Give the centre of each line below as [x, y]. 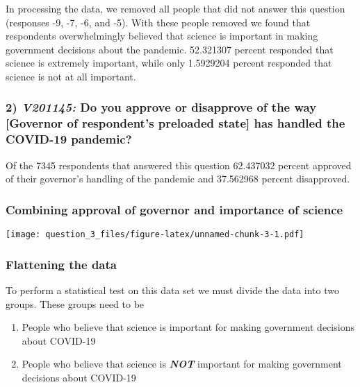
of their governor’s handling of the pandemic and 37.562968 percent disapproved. [178, 179]
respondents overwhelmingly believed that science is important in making [162, 36]
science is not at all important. [71, 76]
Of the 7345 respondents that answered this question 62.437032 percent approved [179, 165]
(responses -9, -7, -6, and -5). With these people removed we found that [158, 22]
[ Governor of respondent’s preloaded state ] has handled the [175, 123]
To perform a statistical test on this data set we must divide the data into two [172, 290]
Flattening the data [61, 264]
